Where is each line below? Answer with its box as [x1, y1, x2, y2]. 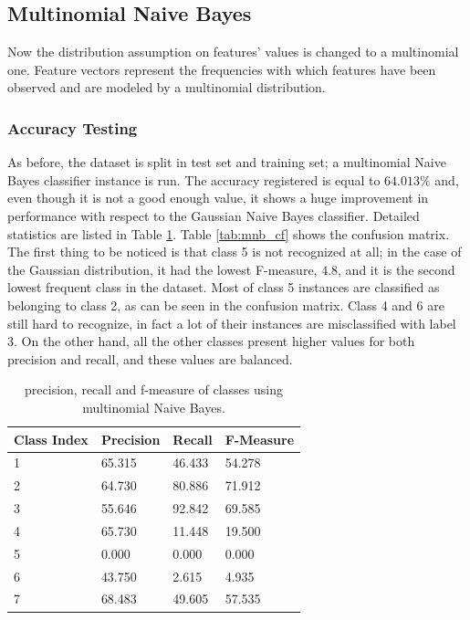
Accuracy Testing [7, 116, 138, 139]
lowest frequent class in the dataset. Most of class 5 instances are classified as [7, 278, 440, 297]
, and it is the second [338, 259, 455, 278]
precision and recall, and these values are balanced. [7, 349, 293, 368]
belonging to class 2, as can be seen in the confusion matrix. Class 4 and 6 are [7, 295, 444, 314]
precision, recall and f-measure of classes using [25, 380, 283, 399]
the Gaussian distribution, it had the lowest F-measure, [7, 259, 318, 278]
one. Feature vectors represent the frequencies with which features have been [7, 59, 436, 79]
